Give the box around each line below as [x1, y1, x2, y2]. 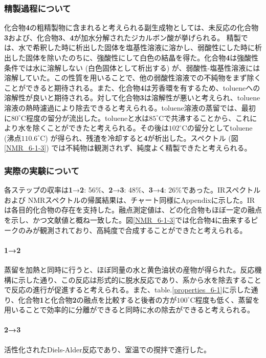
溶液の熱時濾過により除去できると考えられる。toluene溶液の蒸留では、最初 [4, 102, 256, 113]
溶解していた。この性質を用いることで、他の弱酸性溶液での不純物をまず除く [4, 72, 261, 83]
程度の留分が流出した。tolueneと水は [26, 112, 149, 123]
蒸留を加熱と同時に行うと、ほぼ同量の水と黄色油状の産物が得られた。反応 [4, 264, 255, 275]
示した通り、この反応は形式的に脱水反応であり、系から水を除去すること [18, 274, 261, 285]
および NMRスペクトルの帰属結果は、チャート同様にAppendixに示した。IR [4, 194, 255, 205]
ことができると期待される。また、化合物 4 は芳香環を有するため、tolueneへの [4, 82, 260, 93]
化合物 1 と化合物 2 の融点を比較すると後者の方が [18, 294, 177, 305]
